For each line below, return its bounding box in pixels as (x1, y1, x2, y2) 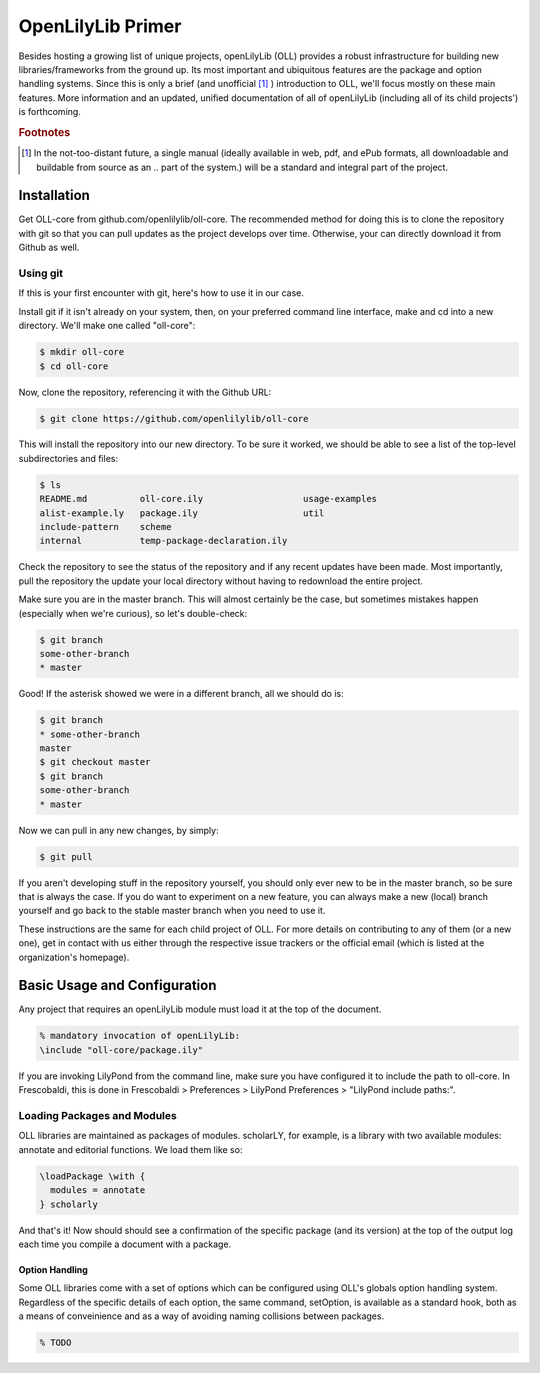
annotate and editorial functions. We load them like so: (18, 1143, 243, 1155)
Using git (18, 266, 64, 280)
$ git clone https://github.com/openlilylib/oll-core (39, 413, 309, 424)
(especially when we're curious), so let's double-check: (18, 607, 248, 619)
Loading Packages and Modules (18, 1108, 177, 1122)
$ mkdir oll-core (39, 346, 125, 358)
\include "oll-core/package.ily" (39, 1044, 204, 1055)
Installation (18, 187, 90, 204)
